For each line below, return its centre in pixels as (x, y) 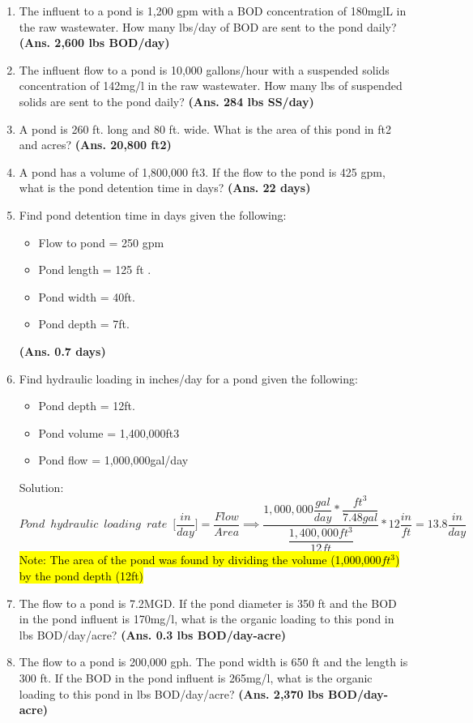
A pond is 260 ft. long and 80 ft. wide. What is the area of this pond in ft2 (205, 128)
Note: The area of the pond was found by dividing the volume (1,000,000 (200, 560)
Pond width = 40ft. (87, 296)
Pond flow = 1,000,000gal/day (113, 460)
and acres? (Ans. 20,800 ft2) (95, 145)
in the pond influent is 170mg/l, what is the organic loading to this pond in (207, 619)
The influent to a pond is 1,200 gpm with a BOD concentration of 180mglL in (213, 11)
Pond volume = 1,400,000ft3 (109, 432)
